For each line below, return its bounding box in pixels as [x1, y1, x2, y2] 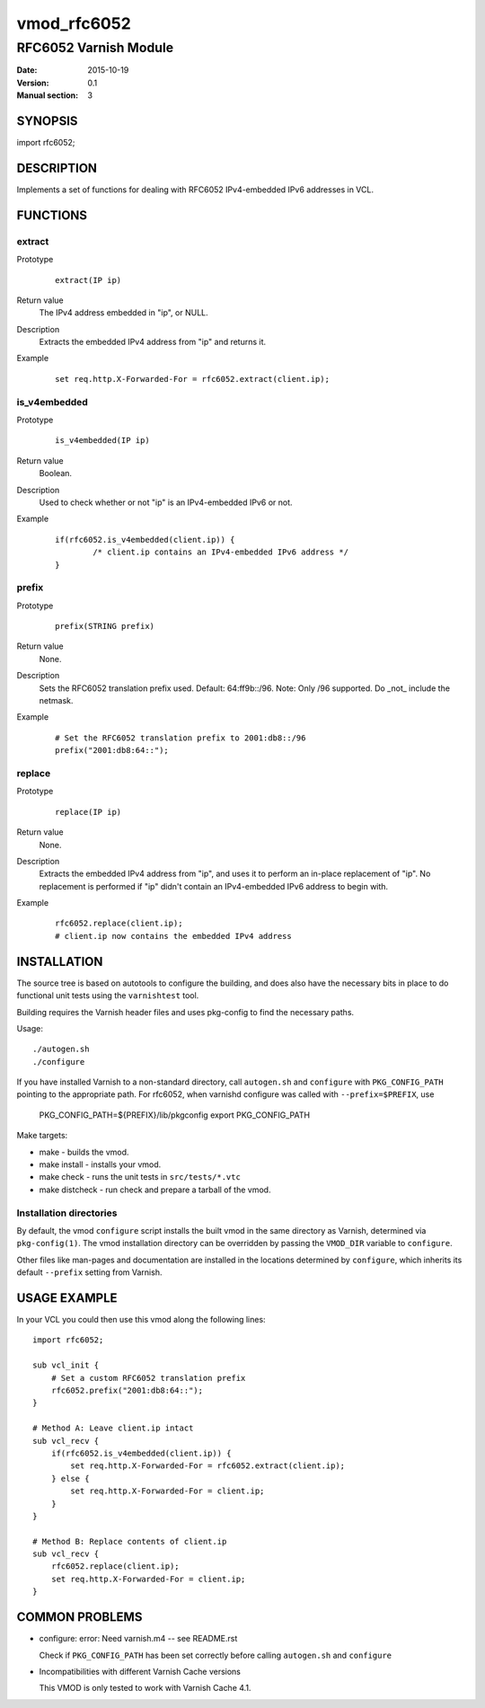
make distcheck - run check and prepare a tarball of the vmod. [39, 1184, 271, 1195]
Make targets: [16, 1130, 68, 1141]
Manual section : [16, 90, 79, 101]
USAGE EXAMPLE [16, 1290, 118, 1305]
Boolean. [39, 468, 72, 479]
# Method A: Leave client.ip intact [32, 1423, 194, 1433]
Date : [16, 65, 38, 75]
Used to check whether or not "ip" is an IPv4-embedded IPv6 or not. [39, 497, 293, 508]
